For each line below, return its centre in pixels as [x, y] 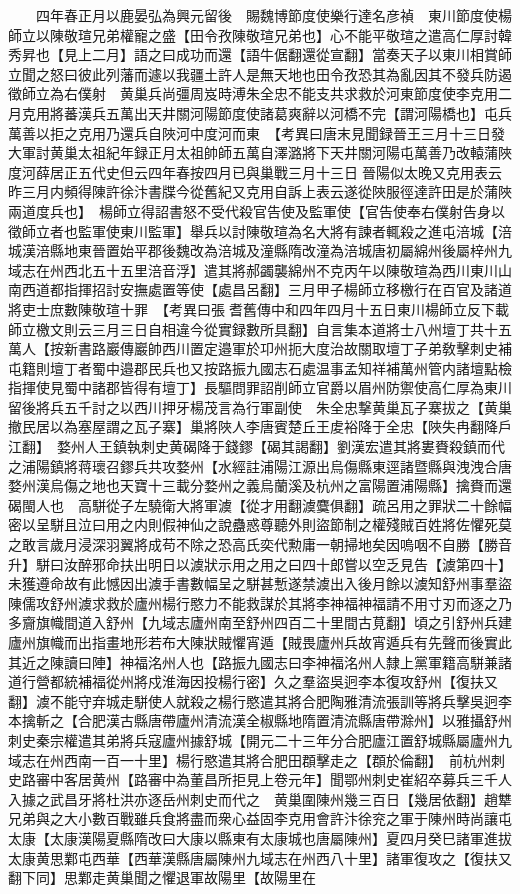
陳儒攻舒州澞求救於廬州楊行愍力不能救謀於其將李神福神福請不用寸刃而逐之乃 [260, 602]
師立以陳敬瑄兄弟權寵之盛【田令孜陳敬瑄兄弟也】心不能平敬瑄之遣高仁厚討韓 [260, 34]
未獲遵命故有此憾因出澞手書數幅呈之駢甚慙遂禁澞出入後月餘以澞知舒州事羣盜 [260, 583]
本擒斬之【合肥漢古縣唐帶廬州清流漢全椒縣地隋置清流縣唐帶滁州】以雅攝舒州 [260, 720]
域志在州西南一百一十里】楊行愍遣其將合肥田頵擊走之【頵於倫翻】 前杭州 [249, 759]
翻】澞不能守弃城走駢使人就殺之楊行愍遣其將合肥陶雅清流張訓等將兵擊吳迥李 [260, 700]
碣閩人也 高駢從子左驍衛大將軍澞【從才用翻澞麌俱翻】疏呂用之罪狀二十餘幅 [260, 504]
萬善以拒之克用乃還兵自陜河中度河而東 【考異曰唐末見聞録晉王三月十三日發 [256, 132]
